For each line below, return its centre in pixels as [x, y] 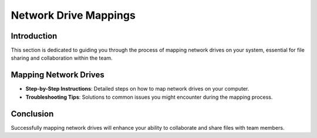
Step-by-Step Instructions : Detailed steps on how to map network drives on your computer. [137, 89]
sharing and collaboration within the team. [62, 58]
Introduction [34, 36]
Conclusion [32, 114]
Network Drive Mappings [73, 15]
